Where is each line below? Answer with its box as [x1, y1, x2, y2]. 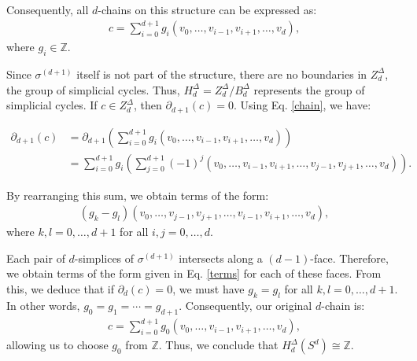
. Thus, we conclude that [158, 337, 279, 353]
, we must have [172, 281, 245, 297]
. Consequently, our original [179, 297, 312, 313]
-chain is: [321, 297, 365, 313]
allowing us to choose [6, 337, 109, 353]
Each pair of [6, 249, 65, 266]
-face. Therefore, [310, 249, 389, 266]
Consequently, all [6, 2, 89, 17]
